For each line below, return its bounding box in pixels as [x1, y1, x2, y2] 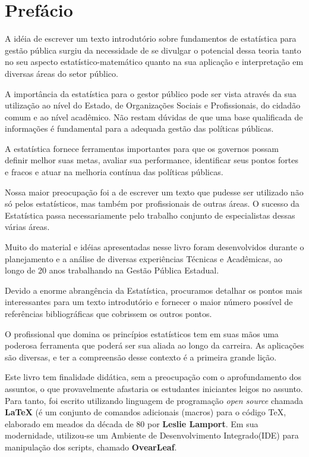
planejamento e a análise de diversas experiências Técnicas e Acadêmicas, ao [5, 252, 283, 265]
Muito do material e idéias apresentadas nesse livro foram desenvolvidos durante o [5, 241, 304, 253]
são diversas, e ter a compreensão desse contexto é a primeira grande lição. [5, 350, 277, 363]
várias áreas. [5, 220, 50, 233]
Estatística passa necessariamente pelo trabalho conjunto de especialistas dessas [5, 209, 295, 221]
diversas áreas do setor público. [5, 67, 118, 79]
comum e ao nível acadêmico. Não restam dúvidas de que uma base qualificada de [5, 110, 303, 123]
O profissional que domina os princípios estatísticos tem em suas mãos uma [5, 327, 279, 340]
